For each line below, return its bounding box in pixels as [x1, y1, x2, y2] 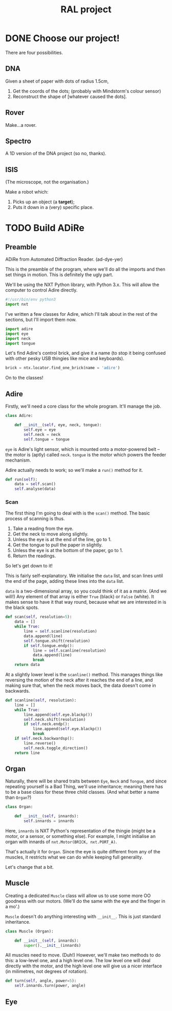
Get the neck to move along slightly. [12, 531, 89, 537]
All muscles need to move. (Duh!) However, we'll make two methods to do [5, 952, 161, 958]
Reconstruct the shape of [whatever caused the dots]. [12, 93, 127, 100]
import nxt [5, 302, 29, 307]
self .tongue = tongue [24, 436, 70, 442]
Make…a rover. [5, 122, 37, 128]
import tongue [5, 340, 36, 346]
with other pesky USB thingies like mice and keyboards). [5, 355, 124, 361]
